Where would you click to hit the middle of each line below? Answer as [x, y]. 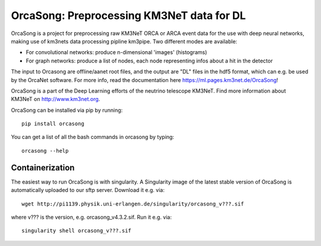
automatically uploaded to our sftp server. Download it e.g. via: [88, 190]
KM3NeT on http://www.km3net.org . [56, 99]
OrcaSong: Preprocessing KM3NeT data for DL [128, 15]
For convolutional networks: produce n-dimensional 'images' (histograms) [117, 52]
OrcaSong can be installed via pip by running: [67, 110]
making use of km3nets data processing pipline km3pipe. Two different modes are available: [124, 41]
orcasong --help [45, 151]
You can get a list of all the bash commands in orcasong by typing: [93, 137]
